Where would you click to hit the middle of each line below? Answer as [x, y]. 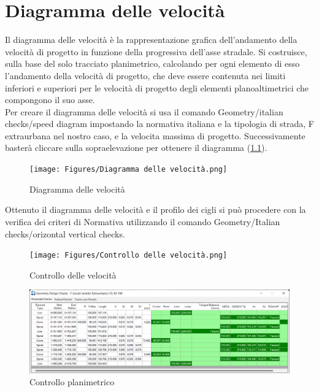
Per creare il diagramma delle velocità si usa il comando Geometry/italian [144, 111]
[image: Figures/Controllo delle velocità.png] [129, 256]
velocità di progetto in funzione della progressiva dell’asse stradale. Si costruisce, [156, 51]
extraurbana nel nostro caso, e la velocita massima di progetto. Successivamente [155, 135]
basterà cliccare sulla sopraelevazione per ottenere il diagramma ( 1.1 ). [136, 148]
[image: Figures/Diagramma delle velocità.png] [129, 170]
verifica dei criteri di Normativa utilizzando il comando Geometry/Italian [143, 221]
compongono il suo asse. [50, 100]
